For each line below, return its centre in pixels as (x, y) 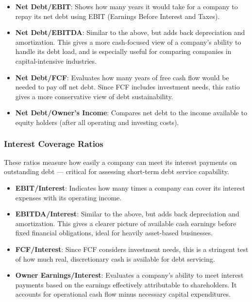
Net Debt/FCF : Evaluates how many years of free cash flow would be (122, 77)
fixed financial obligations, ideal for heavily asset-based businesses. (114, 233)
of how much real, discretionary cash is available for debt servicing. (115, 258)
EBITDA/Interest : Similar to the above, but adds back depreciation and (127, 214)
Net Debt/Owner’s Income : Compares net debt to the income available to (131, 113)
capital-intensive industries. (56, 61)
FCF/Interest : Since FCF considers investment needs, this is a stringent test (132, 249)
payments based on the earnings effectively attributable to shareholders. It (126, 284)
